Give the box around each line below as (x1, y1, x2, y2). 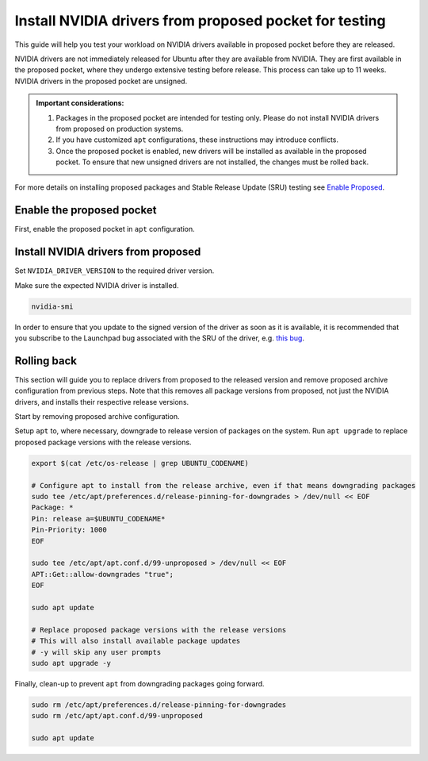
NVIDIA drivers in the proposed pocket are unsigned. (14, 76, 188, 86)
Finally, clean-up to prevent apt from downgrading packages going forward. (14, 678, 265, 688)
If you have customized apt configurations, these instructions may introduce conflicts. (55, 135, 339, 144)
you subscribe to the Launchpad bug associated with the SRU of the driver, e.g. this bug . (14, 333, 305, 343)
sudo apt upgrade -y (31, 659, 111, 667)
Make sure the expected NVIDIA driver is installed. (14, 280, 179, 290)
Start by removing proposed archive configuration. (14, 412, 180, 421)
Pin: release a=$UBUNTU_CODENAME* (31, 514, 166, 523)
